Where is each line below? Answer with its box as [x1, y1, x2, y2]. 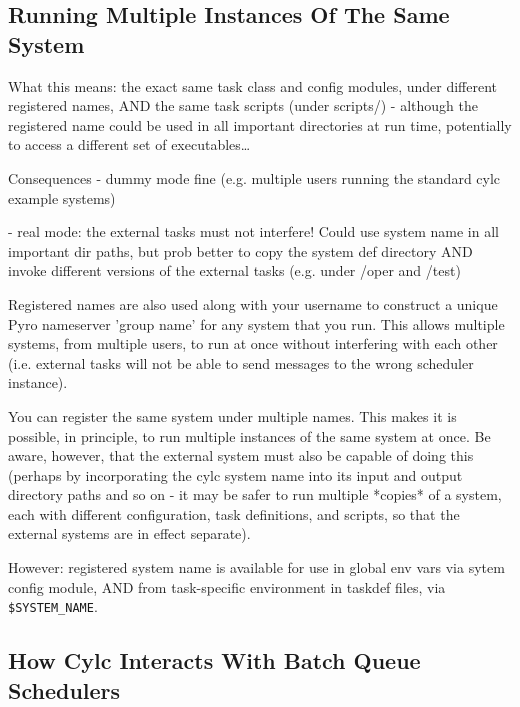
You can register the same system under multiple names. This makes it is [8, 405, 457, 426]
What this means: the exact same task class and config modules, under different [8, 75, 498, 96]
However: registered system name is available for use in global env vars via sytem [8, 557, 505, 578]
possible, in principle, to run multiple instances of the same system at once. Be [8, 425, 491, 446]
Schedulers [8, 674, 121, 705]
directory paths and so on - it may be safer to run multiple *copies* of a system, [8, 484, 502, 505]
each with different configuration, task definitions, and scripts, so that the [8, 503, 460, 524]
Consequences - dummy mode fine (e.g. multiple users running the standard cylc [8, 167, 501, 188]
